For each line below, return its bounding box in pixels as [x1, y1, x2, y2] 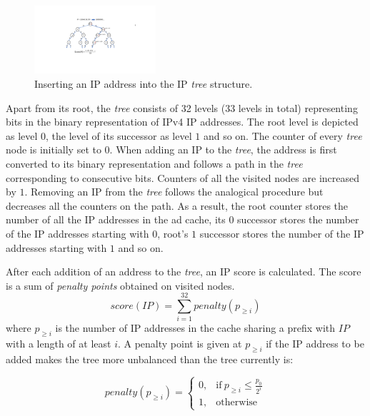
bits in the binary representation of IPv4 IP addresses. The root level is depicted [6, 114, 359, 129]
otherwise [216, 397, 258, 408]
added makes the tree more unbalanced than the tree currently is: [6, 352, 294, 367]
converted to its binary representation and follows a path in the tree [6, 156, 303, 171]
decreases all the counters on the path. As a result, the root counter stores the [6, 198, 349, 213]
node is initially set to [6, 142, 101, 157]
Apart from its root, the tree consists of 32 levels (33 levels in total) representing [6, 100, 358, 115]
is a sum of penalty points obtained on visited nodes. [6, 278, 235, 293]
